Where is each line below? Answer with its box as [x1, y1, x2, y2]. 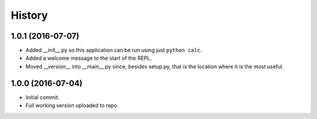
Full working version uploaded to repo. [25, 102, 119, 109]
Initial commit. [25, 94, 60, 101]
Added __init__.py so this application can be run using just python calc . [25, 47, 202, 54]
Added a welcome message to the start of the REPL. [25, 55, 152, 62]
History [11, 9, 48, 22]
